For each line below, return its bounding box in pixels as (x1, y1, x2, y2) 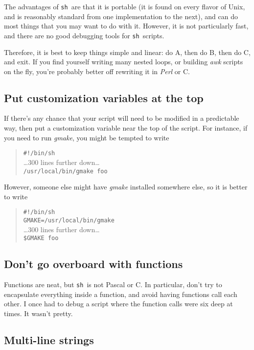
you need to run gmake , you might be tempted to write (4, 132, 169, 142)
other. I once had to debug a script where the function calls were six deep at (4, 298, 233, 309)
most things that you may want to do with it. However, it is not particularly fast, (4, 21, 249, 31)
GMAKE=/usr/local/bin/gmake (23, 217, 115, 224)
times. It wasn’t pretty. (4, 308, 73, 318)
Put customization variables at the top (4, 90, 204, 105)
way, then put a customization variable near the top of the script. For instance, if (4, 123, 248, 133)
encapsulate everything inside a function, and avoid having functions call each (4, 289, 237, 299)
